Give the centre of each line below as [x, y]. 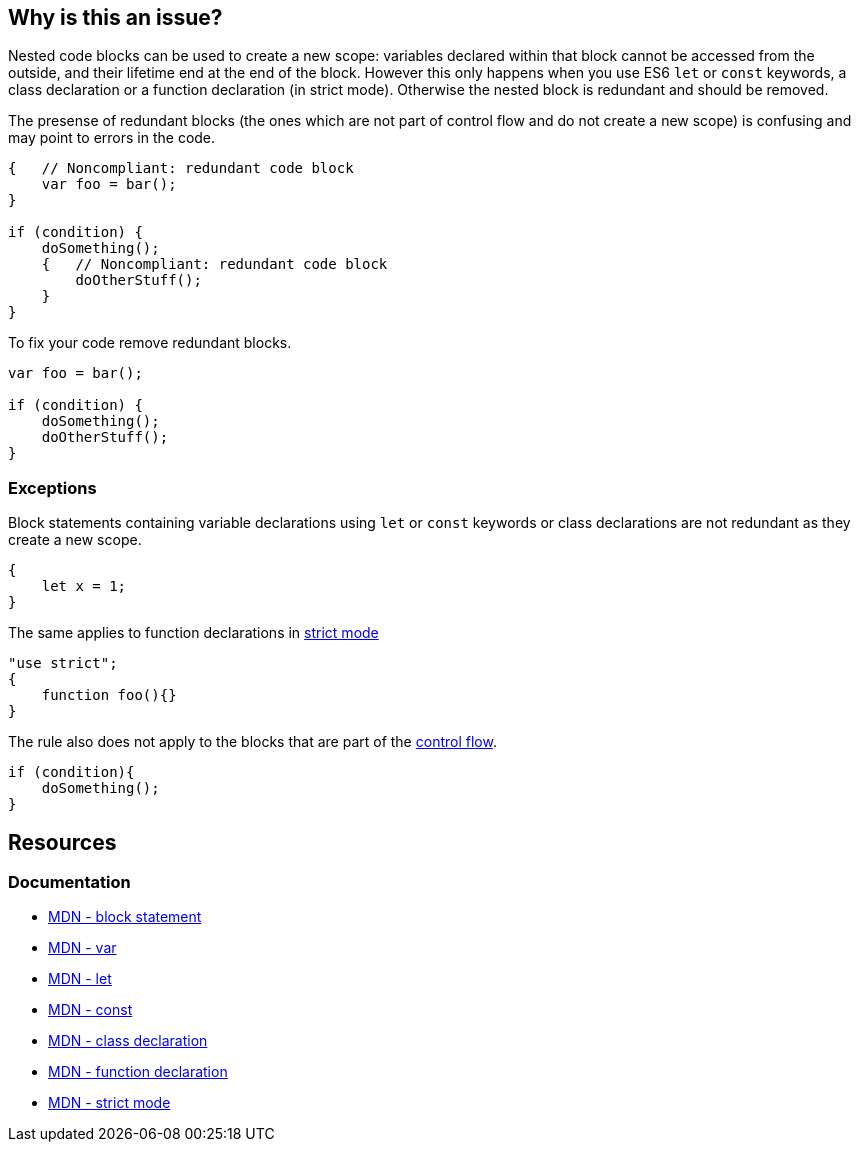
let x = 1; [84, 586]
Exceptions [52, 487]
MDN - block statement [125, 917]
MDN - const [90, 1010]
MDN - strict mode [109, 1103]
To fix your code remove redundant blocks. [150, 343]
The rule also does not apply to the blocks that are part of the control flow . [252, 742]
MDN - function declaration [138, 1072]
